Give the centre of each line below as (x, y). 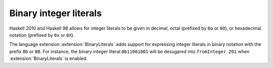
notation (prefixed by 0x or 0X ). (42, 35)
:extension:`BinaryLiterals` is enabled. (49, 58)
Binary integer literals (56, 13)
